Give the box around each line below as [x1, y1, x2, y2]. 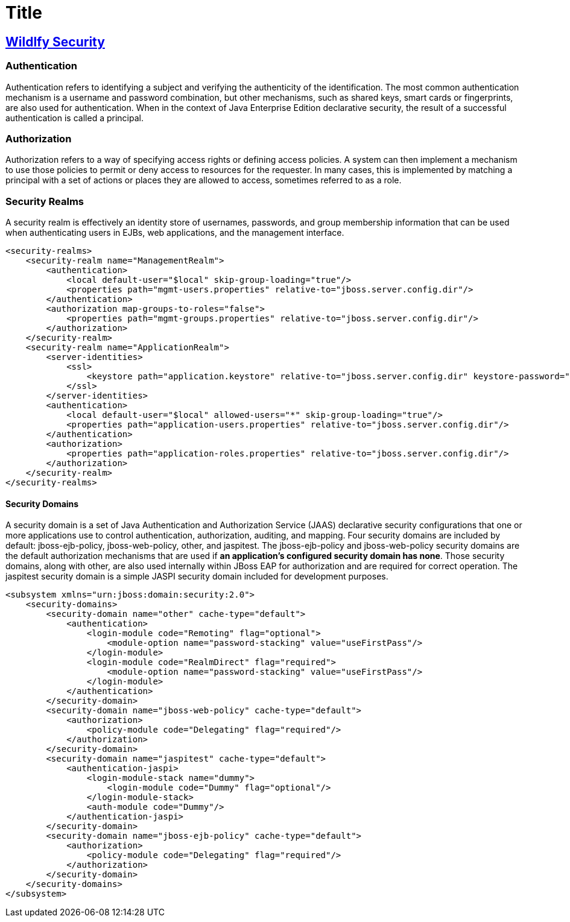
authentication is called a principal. [5, 112, 144, 123]
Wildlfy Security [5, 34, 105, 49]
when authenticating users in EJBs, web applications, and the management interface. [5, 227, 344, 238]
